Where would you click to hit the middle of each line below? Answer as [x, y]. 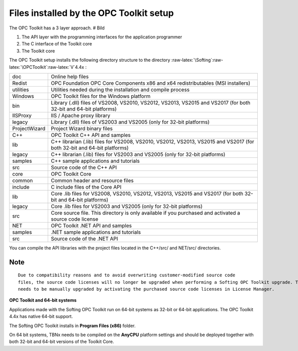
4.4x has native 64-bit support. [41, 317]
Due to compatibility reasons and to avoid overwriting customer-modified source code [127, 275]
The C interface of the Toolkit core [57, 44]
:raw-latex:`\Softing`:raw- [197, 60]
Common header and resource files [92, 180]
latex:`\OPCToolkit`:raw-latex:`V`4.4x [47, 67]
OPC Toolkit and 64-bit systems [43, 300]
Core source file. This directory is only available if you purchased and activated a [146, 213]
